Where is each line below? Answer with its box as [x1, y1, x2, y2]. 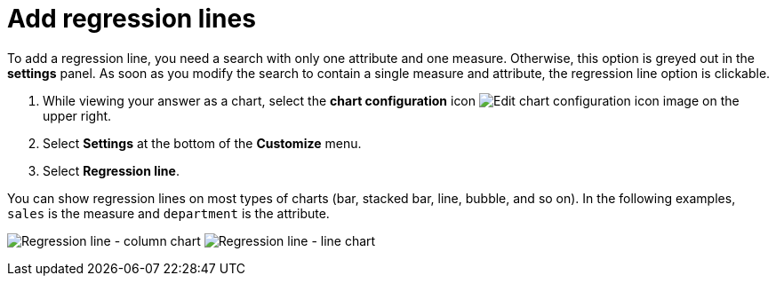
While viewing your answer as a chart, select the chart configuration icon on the [43, 92, 740, 108]
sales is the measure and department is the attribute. [7, 205, 330, 221]
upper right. [43, 107, 112, 123]
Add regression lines [7, 4, 256, 34]
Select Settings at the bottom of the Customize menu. [43, 135, 362, 151]
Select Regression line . [43, 162, 180, 178]
